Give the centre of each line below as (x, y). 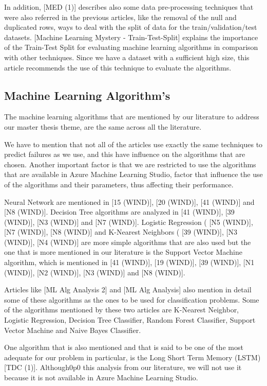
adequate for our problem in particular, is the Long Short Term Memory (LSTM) (132, 357)
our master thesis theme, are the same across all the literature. (103, 126)
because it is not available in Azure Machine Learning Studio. (101, 378)
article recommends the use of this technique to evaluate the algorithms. (118, 67)
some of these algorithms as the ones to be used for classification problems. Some (132, 299)
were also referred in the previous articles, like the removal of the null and (120, 17)
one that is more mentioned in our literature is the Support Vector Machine (123, 252)
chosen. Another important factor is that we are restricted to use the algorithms (130, 164)
